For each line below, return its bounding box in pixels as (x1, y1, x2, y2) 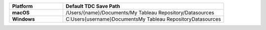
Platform (12, 3, 33, 9)
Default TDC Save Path (66, 3, 120, 9)
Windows (12, 16, 35, 22)
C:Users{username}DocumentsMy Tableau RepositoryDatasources (66, 16, 221, 22)
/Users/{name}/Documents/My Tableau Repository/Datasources (66, 9, 214, 16)
